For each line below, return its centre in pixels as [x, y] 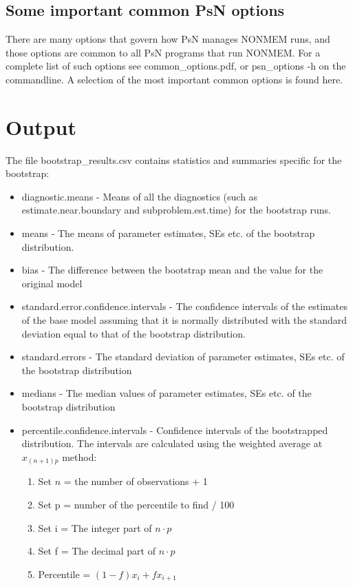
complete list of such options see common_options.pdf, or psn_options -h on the [176, 66]
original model [52, 283]
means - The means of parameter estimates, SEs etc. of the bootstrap [168, 233]
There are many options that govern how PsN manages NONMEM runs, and [168, 39]
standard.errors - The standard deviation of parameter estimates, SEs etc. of [183, 357]
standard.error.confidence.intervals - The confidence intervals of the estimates [184, 306]
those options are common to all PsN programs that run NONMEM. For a [163, 52]
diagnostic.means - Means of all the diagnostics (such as [140, 196]
